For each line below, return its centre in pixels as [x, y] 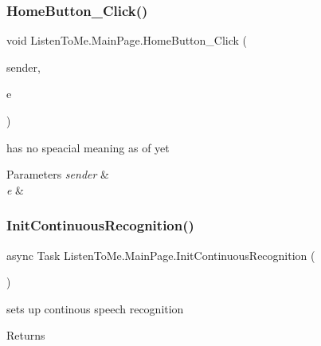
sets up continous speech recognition [95, 308]
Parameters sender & [58, 174]
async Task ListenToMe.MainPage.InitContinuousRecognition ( [161, 255]
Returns [26, 335]
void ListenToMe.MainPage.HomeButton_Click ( [127, 40]
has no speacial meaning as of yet [88, 147]
